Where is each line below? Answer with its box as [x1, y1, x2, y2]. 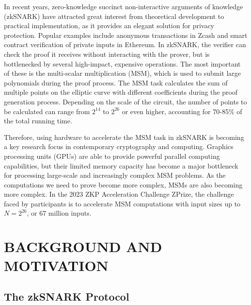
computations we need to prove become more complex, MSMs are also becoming [4, 179, 243, 189]
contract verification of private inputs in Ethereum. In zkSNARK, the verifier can [4, 39, 246, 50]
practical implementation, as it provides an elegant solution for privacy [4, 20, 215, 31]
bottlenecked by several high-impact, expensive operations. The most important [4, 58, 241, 68]
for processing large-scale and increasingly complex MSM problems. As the [4, 170, 226, 180]
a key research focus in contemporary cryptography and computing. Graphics [4, 141, 234, 152]
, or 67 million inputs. [27, 208, 92, 218]
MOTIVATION [4, 255, 109, 275]
